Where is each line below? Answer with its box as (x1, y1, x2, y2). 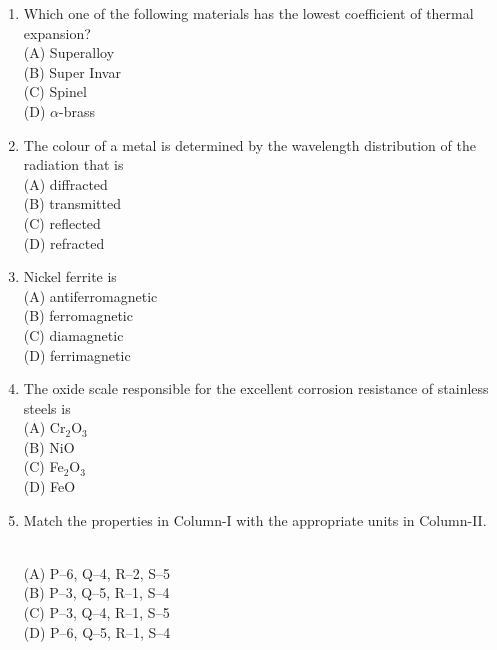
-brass (59, 100, 95, 121)
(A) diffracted (23, 173, 108, 194)
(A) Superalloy (23, 42, 115, 63)
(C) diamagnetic (23, 324, 124, 345)
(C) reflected (23, 212, 101, 233)
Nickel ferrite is (23, 266, 117, 287)
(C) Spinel (23, 81, 87, 102)
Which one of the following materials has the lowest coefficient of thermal (23, 3, 474, 23)
